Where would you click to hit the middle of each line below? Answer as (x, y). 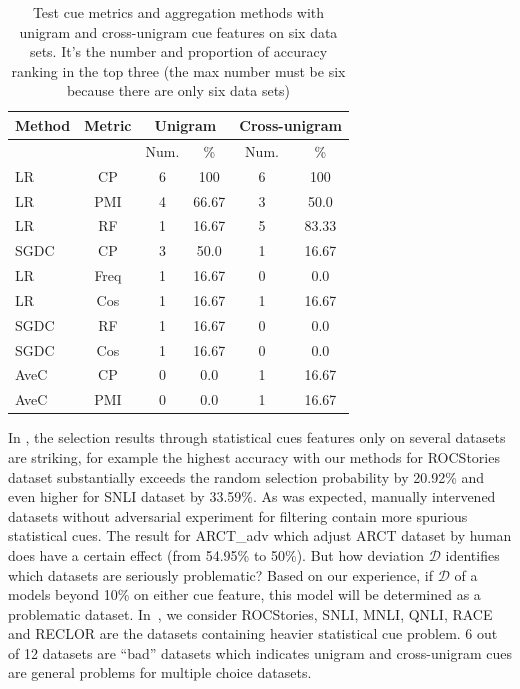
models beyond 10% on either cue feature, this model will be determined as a (244, 594)
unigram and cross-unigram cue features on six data (178, 31)
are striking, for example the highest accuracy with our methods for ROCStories (254, 456)
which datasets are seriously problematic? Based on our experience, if (221, 574)
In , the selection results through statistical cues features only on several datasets (257, 437)
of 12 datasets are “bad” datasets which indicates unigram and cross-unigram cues (260, 652)
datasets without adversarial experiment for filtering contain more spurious (238, 515)
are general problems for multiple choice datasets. (160, 672)
